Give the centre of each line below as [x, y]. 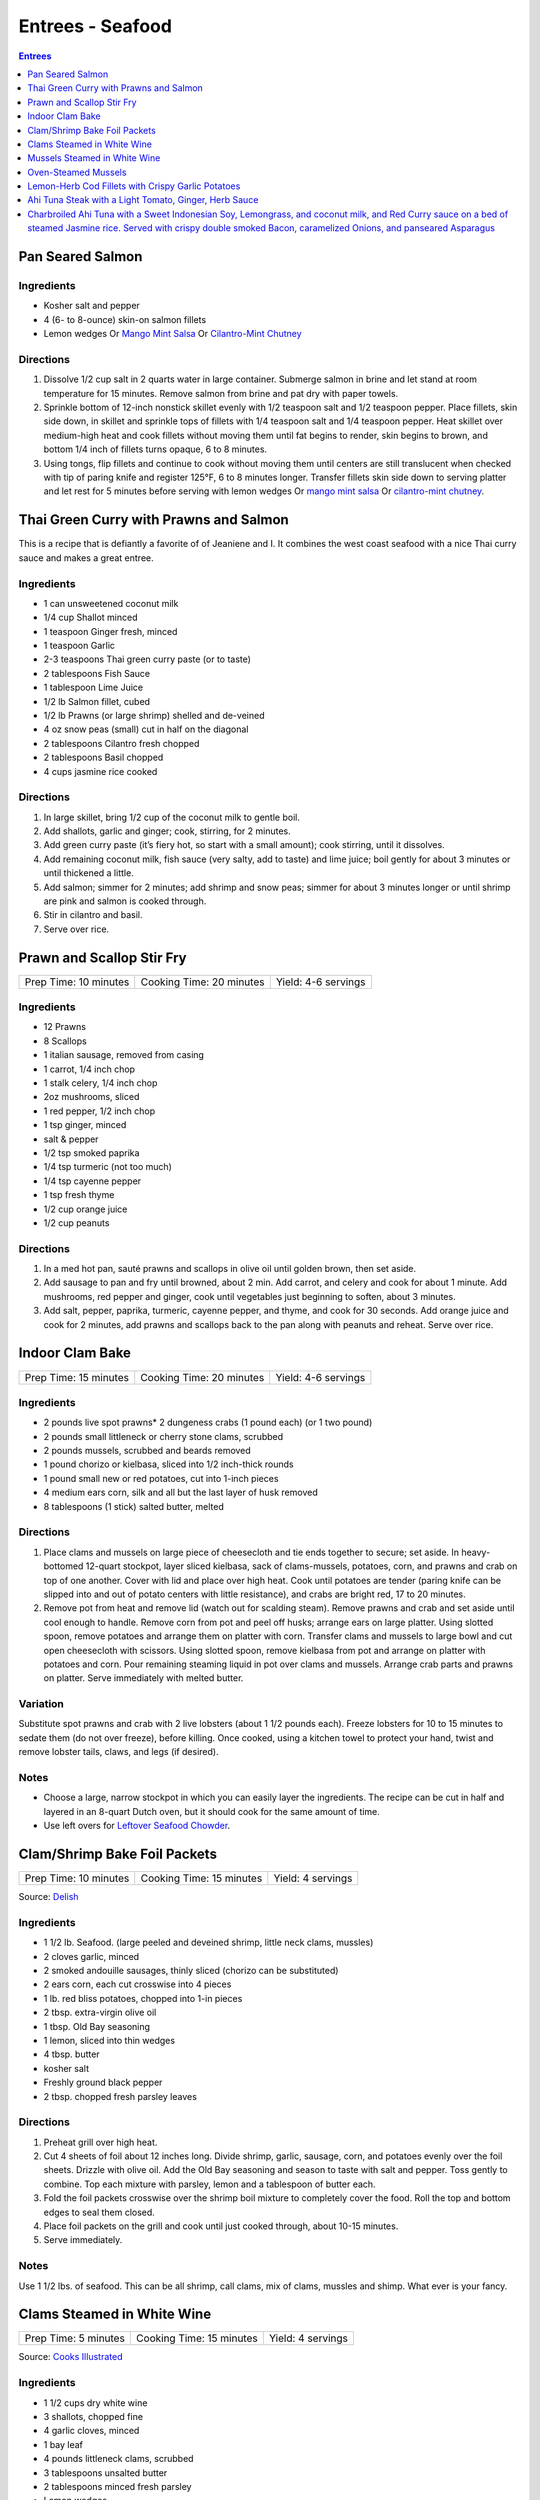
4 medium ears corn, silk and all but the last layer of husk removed [181, 1492]
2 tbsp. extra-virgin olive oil [100, 2012]
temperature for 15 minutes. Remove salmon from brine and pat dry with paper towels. [221, 393]
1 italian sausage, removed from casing [124, 1055]
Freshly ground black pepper [103, 2082]
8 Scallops [65, 1041]
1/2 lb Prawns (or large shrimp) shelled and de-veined [154, 715]
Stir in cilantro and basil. [93, 915]
